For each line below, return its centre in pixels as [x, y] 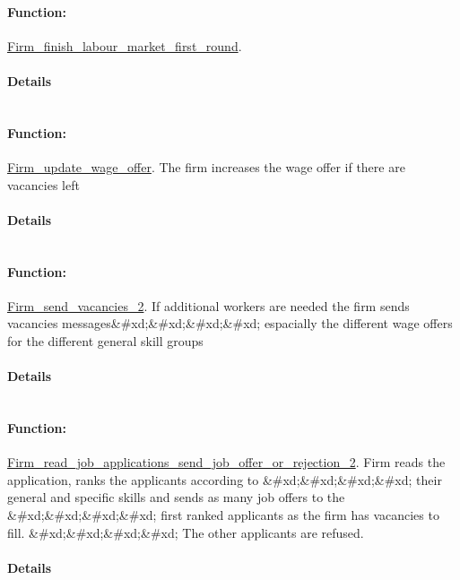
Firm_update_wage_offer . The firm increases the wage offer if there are [206, 166]
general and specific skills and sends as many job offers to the [176, 497]
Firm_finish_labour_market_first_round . [125, 45]
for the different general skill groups [105, 340]
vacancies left [43, 184]
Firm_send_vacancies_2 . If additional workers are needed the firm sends [208, 305]
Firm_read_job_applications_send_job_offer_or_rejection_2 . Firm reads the [226, 462]
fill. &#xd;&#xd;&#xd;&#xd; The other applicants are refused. [186, 532]
